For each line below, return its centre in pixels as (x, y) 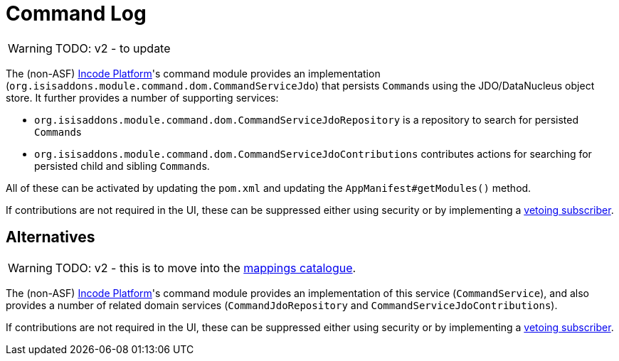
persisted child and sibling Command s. (122, 166)
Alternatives (51, 237)
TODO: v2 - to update (113, 48)
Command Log (76, 14)
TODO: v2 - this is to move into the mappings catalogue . (206, 268)
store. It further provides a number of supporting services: (142, 97)
